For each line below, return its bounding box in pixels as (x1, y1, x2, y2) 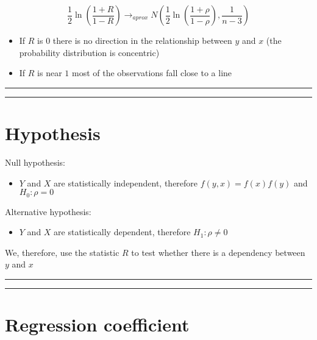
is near (37, 66, 62, 79)
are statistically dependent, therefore (54, 225, 191, 238)
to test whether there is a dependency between (131, 246, 305, 258)
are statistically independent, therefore (54, 176, 198, 189)
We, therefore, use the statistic (5, 246, 119, 258)
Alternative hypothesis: (5, 205, 91, 218)
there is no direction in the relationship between (52, 34, 232, 46)
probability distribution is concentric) (19, 46, 160, 58)
